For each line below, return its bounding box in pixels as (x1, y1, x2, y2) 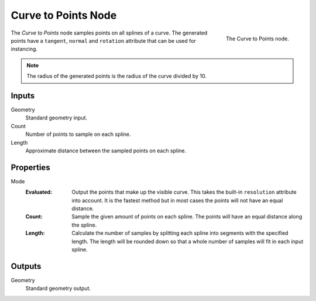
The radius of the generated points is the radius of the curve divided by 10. (26, 73, 207, 80)
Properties (11, 162, 50, 172)
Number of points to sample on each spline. (25, 131, 131, 138)
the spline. (71, 221, 97, 228)
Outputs (11, 261, 42, 271)
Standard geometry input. (25, 114, 88, 121)
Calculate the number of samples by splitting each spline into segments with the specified (71, 230, 288, 237)
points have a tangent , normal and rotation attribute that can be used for (11, 37, 196, 44)
